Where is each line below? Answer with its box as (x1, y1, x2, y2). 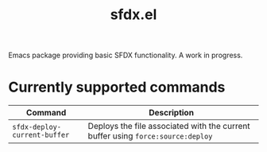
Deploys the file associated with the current (87, 121, 250, 132)
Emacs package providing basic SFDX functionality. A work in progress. (8, 50, 243, 60)
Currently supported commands (8, 78, 226, 96)
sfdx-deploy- (12, 123, 62, 132)
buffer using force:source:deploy (87, 131, 213, 142)
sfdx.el (110, 6, 157, 24)
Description (148, 107, 195, 119)
